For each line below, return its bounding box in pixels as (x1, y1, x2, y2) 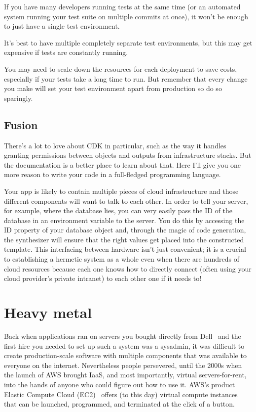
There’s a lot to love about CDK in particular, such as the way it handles (4, 140, 226, 150)
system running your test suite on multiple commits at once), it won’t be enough (4, 11, 249, 21)
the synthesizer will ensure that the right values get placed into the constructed (4, 234, 244, 244)
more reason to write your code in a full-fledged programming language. (4, 169, 221, 180)
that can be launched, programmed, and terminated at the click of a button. (4, 399, 235, 409)
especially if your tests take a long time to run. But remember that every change (4, 73, 248, 84)
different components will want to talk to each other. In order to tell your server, (4, 195, 248, 206)
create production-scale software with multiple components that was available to (4, 350, 247, 361)
